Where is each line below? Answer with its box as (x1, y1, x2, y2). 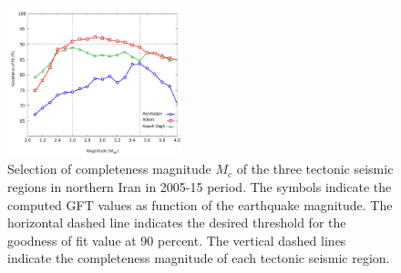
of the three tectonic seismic (236, 159, 394, 178)
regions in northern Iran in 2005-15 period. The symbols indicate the (7, 177, 392, 196)
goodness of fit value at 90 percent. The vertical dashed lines (7, 230, 346, 249)
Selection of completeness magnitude (7, 159, 211, 178)
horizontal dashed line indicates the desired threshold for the (7, 213, 346, 232)
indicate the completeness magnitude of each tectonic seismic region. (7, 248, 390, 268)
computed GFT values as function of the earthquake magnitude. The (7, 195, 393, 214)
